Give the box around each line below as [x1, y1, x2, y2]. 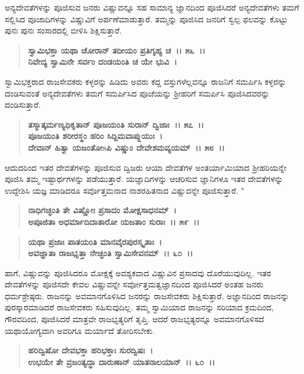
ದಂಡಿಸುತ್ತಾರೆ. [5, 98, 41, 111]
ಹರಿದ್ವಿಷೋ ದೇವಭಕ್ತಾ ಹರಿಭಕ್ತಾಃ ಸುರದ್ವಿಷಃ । [28, 344, 153, 356]
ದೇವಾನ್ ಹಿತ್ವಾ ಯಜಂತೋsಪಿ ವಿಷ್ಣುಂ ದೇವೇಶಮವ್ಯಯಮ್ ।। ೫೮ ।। [28, 141, 225, 153]
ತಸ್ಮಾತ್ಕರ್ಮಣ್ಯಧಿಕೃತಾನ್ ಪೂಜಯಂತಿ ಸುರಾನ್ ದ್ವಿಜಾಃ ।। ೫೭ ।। [28, 118, 204, 130]
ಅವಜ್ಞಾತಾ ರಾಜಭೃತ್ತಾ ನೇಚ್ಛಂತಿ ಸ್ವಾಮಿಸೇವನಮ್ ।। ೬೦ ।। [28, 247, 193, 259]
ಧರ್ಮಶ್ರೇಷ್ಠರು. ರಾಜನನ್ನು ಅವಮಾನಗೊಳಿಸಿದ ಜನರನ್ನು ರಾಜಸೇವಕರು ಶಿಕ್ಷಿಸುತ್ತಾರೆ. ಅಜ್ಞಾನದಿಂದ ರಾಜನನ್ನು [5, 289, 289, 302]
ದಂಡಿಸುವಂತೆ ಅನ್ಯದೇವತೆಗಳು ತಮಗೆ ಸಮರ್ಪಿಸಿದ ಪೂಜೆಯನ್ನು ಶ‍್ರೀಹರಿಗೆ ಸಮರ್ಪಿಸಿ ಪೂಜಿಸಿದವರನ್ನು [5, 87, 270, 99]
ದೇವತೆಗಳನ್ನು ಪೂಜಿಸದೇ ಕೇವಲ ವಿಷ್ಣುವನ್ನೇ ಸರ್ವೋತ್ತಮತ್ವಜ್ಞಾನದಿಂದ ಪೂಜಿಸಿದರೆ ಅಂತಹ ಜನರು [5, 278, 263, 290]
